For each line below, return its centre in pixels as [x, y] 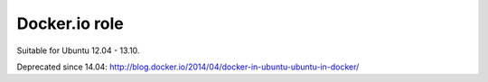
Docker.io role [70, 23]
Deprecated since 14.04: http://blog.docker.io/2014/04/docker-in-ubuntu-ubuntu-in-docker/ [188, 67]
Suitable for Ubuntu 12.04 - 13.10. [78, 50]
